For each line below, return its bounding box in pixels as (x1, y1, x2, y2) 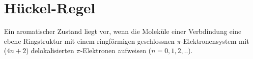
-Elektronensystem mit (181, 35, 250, 46)
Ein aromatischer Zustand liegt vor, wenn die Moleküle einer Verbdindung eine (4, 26, 242, 36)
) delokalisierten (26, 45, 74, 56)
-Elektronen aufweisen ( (80, 45, 151, 56)
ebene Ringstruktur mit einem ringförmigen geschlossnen (4, 35, 175, 46)
